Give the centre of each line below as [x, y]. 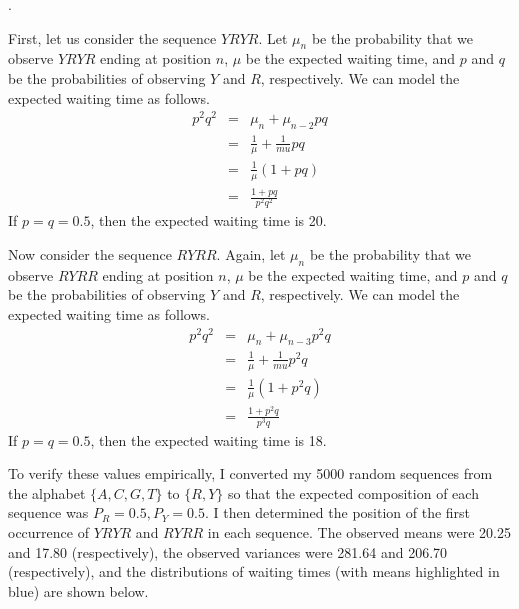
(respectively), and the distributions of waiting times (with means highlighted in [254, 571]
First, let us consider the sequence [112, 37]
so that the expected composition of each [353, 492]
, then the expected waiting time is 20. [208, 220]
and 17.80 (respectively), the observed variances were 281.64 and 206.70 [228, 551]
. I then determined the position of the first [337, 512]
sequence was [48, 512]
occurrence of [48, 532]
